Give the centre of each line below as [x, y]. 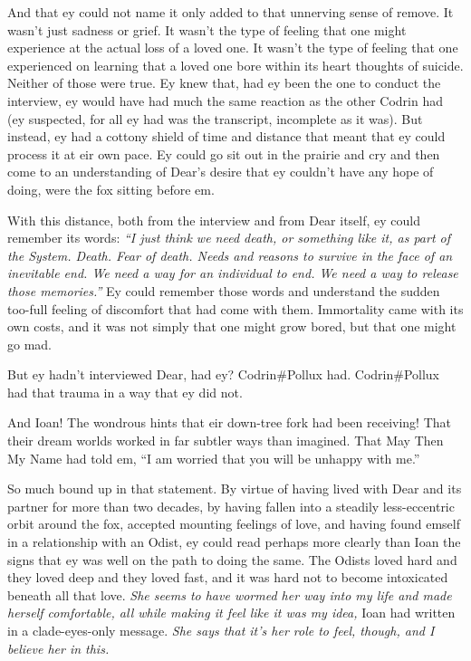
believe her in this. [58, 648]
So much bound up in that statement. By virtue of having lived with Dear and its [235, 489]
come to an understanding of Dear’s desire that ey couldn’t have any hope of [221, 172]
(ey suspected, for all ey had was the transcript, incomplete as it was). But [215, 118]
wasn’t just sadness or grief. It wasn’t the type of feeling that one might [207, 29]
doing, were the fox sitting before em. [111, 189]
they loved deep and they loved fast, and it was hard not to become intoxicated [228, 577]
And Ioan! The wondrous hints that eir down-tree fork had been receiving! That [229, 422]
